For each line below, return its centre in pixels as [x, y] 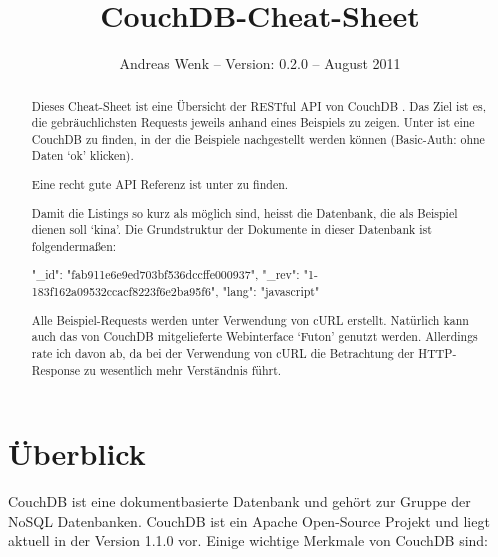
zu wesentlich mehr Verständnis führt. [182, 369]
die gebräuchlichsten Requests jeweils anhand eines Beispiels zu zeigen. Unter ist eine [253, 122]
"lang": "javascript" [271, 291]
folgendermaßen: [74, 245]
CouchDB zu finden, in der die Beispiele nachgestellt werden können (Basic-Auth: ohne [258, 138]
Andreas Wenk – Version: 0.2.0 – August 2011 [260, 63]
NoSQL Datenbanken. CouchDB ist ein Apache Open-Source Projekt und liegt [249, 520]
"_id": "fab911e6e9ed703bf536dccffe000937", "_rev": [165, 274]
